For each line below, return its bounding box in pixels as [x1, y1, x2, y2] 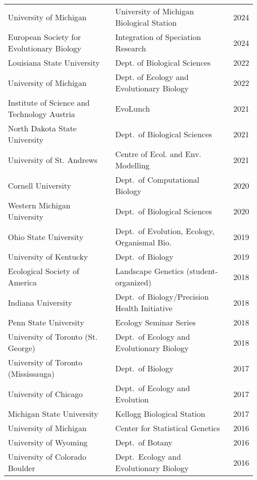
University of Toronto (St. [8, 331, 98, 342]
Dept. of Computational [115, 174, 200, 185]
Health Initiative [115, 302, 172, 314]
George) [8, 342, 36, 354]
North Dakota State [8, 122, 77, 134]
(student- [186, 265, 218, 277]
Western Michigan [8, 200, 71, 211]
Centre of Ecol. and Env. [115, 148, 202, 160]
